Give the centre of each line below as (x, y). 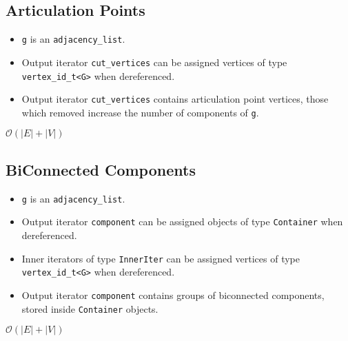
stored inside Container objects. (90, 308)
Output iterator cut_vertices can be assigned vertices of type (154, 62)
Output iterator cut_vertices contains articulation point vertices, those (175, 99)
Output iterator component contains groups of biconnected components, (173, 294)
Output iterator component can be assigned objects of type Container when (182, 221)
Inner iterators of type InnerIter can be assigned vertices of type (161, 258)
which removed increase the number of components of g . (140, 112)
